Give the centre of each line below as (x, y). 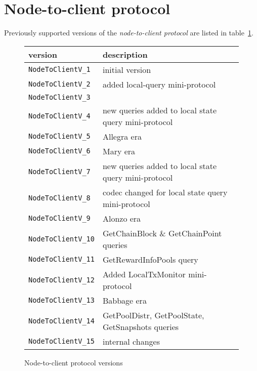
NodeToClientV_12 (61, 280)
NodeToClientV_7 (59, 171)
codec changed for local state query (165, 192)
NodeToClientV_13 (61, 300)
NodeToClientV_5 (59, 136)
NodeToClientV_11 (61, 259)
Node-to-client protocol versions (74, 362)
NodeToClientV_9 (59, 218)
